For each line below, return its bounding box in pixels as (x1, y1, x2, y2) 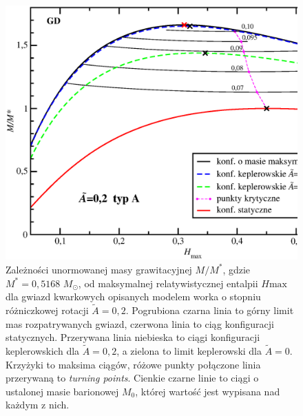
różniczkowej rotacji (6, 302, 89, 317)
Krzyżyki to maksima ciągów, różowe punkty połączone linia (6, 357, 261, 371)
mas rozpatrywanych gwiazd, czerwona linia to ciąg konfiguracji (6, 316, 274, 331)
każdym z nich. (6, 397, 70, 412)
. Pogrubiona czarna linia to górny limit (125, 302, 294, 317)
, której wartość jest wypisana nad (135, 384, 280, 398)
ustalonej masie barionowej (6, 384, 119, 398)
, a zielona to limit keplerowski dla (116, 343, 262, 357)
